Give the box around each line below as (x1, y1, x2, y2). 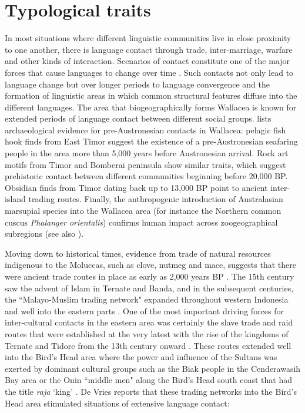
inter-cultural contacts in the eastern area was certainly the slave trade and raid (5, 316, 293, 328)
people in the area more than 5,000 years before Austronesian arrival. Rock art (5, 147, 289, 159)
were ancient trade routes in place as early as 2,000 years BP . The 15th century (5, 270, 294, 282)
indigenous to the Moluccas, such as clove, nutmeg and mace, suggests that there (5, 258, 296, 271)
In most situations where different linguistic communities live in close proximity (5, 32, 291, 44)
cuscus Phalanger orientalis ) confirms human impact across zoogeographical (5, 216, 278, 228)
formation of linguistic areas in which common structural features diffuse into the (5, 89, 297, 102)
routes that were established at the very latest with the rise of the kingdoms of (5, 327, 289, 340)
